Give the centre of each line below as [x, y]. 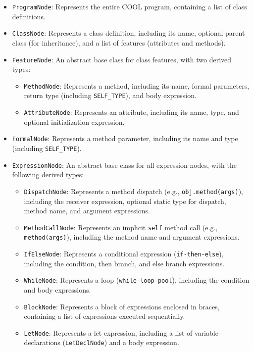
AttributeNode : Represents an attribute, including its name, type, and [131, 112]
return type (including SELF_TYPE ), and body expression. [110, 95]
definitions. [29, 16]
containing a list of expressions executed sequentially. [104, 316]
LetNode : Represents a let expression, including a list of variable [121, 332]
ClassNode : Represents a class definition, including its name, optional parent [128, 33]
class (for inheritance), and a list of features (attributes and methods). [119, 42]
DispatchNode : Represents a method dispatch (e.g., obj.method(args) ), [133, 191]
